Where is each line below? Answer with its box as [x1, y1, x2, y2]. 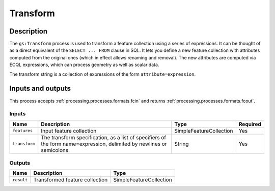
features [12, 128, 33, 134]
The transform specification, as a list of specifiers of [41, 134, 167, 141]
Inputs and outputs [9, 84, 71, 93]
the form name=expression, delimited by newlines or [41, 140, 168, 147]
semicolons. [41, 146, 70, 153]
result [12, 177, 28, 182]
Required [238, 120, 262, 128]
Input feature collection [41, 127, 97, 134]
